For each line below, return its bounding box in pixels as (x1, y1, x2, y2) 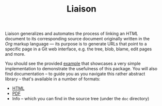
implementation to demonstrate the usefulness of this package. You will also (5, 66, 158, 72)
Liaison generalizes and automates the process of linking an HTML (5, 30, 138, 37)
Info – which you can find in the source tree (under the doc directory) (12, 96, 149, 102)
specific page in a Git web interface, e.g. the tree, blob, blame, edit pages (5, 46, 152, 52)
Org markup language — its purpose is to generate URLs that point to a (5, 41, 147, 47)
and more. (5, 51, 26, 57)
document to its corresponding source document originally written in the (5, 36, 150, 42)
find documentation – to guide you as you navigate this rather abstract (5, 71, 146, 77)
